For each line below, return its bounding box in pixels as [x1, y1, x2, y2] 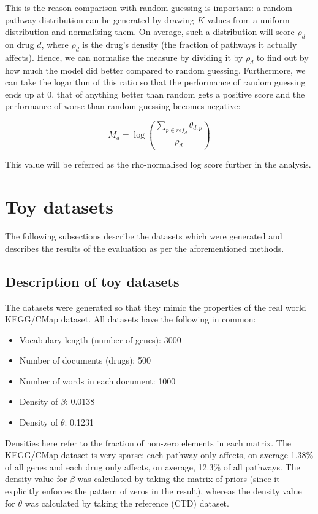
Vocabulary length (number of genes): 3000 [19, 333, 181, 346]
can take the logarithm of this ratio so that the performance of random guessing [5, 76, 306, 88]
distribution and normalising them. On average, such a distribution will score [5, 25, 295, 38]
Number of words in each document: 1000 [19, 374, 176, 387]
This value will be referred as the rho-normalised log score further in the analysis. [5, 158, 311, 171]
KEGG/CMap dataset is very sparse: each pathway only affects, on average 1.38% [5, 448, 314, 461]
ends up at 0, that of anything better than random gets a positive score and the [5, 87, 305, 100]
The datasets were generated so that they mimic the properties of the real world [5, 300, 306, 313]
